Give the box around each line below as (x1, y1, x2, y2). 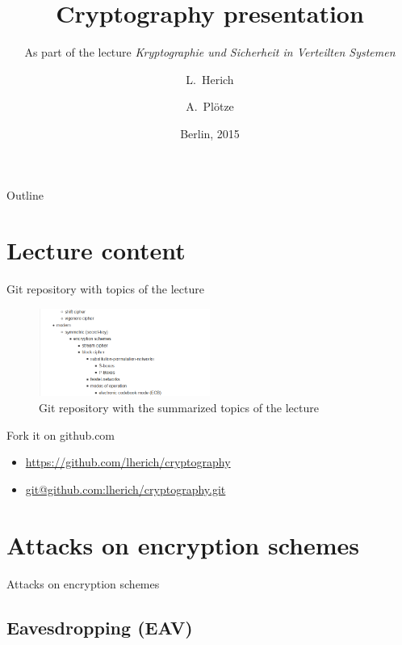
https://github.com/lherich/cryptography (25, 453, 231, 470)
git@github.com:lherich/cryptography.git (25, 480, 226, 497)
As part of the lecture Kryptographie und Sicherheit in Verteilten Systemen (24, 44, 396, 61)
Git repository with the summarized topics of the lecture (39, 399, 319, 416)
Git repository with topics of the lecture (6, 280, 204, 297)
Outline (6, 186, 44, 203)
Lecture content (6, 234, 186, 267)
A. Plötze (186, 98, 234, 115)
